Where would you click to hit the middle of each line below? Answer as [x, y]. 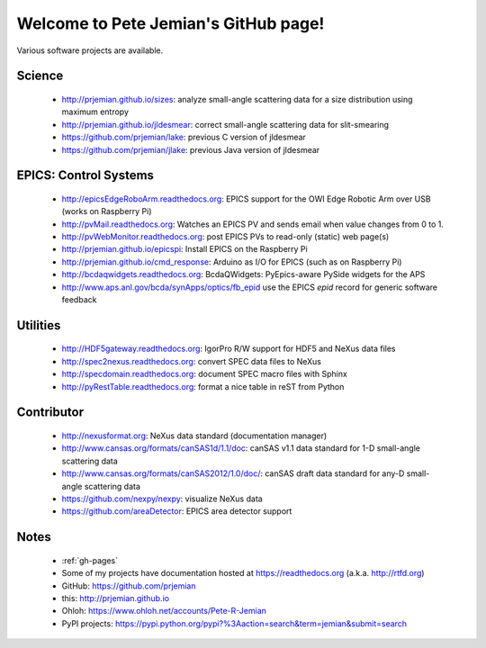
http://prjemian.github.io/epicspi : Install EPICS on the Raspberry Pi [184, 249]
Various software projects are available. [90, 50]
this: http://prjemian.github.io [116, 598]
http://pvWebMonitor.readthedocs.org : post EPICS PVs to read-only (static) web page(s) [225, 237]
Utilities [39, 325]
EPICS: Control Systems [85, 175]
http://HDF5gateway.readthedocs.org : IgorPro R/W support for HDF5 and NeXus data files [229, 349]
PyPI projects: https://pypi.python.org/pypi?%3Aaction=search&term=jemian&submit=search [234, 623]
